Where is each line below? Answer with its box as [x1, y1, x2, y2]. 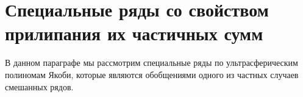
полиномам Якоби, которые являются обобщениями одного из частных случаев [5, 68, 299, 81]
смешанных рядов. [5, 80, 74, 93]
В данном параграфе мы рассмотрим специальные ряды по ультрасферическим [5, 56, 298, 69]
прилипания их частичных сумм [5, 21, 263, 46]
